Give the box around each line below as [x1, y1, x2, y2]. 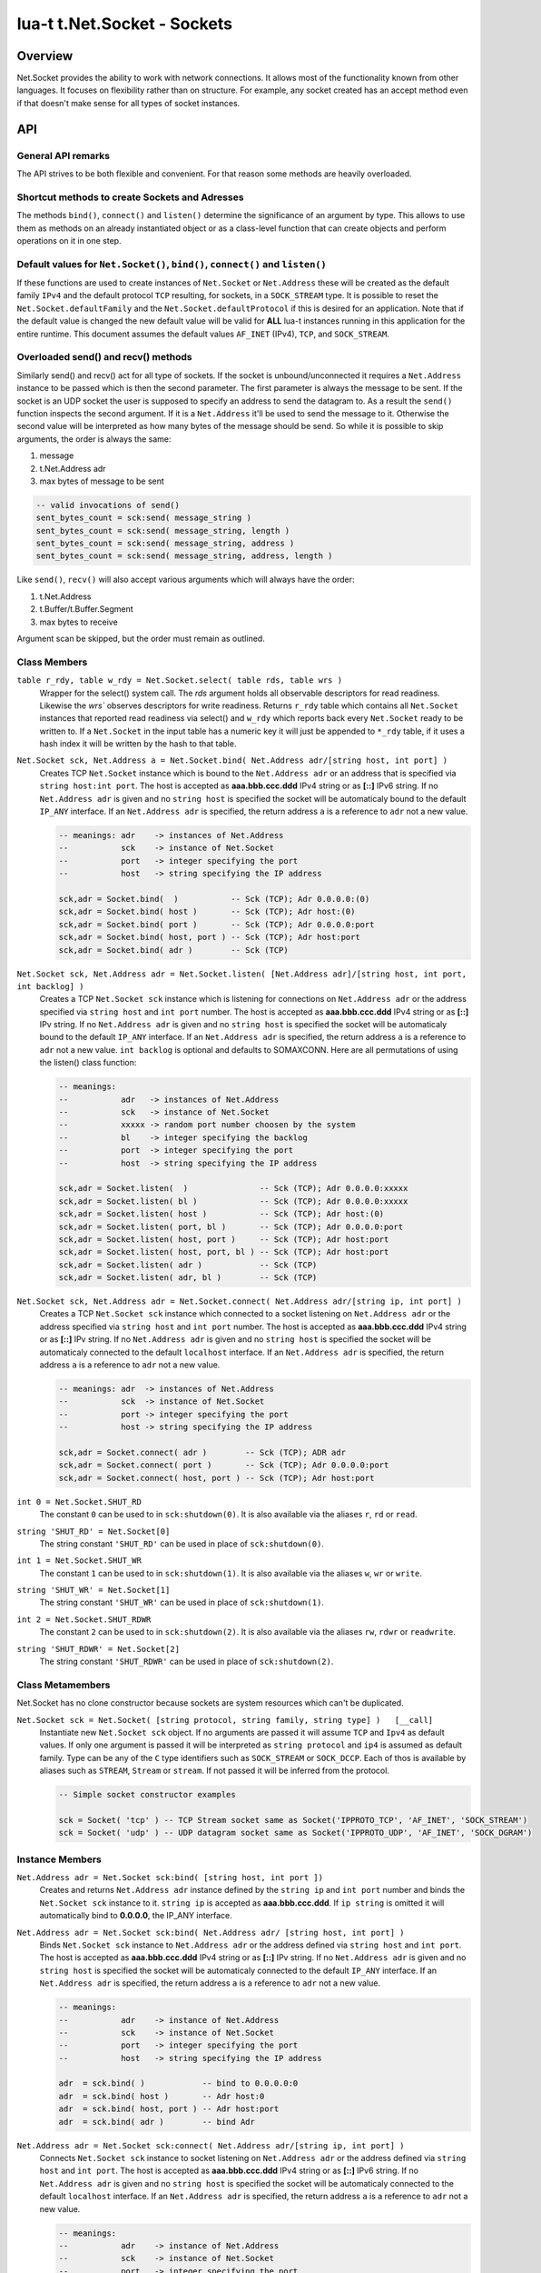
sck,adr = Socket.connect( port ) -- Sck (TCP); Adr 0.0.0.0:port [58, 1460, 389, 1470]
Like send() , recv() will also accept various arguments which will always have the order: [16, 574, 355, 586]
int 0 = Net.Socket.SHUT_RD [16, 1497, 143, 1507]
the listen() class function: [39, 1057, 137, 1068]
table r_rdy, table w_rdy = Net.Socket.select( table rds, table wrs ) [16, 676, 343, 686]
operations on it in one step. [16, 235, 122, 245]
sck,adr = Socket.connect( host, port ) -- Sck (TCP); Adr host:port [58, 1473, 375, 1483]
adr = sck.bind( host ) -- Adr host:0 [58, 2091, 265, 2101]
